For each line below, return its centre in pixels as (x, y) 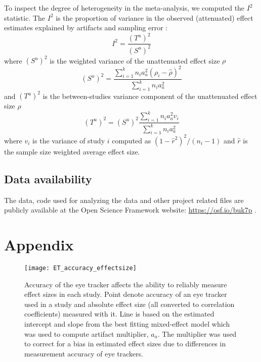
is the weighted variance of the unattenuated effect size (135, 60)
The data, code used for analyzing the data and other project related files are (124, 200)
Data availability (48, 178)
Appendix (39, 245)
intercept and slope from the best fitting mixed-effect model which (127, 324)
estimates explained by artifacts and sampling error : (86, 28)
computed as (132, 140)
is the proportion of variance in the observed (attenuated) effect (155, 17)
